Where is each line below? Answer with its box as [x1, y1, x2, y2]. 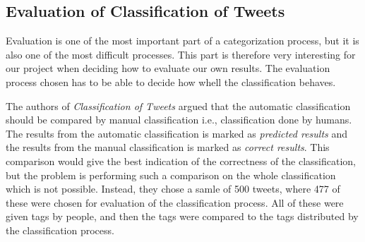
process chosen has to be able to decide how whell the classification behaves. [6, 74, 336, 89]
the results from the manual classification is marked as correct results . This [6, 140, 330, 155]
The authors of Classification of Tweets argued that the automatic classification [6, 98, 351, 113]
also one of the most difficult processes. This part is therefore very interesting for [6, 47, 356, 61]
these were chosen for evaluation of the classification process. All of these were [6, 195, 344, 210]
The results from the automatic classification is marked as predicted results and [6, 126, 348, 140]
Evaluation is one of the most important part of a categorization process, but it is [6, 33, 359, 48]
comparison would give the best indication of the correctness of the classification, [6, 153, 357, 168]
